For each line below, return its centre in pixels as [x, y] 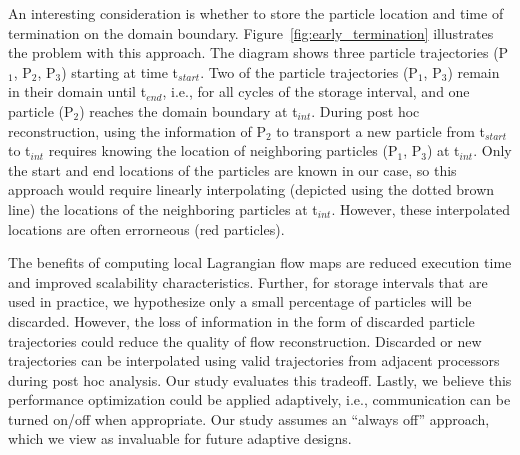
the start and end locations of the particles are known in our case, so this [232, 169]
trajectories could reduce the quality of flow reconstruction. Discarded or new [245, 340]
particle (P [41, 110]
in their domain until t [77, 91]
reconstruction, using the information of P [137, 130]
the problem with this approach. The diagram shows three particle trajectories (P [258, 52]
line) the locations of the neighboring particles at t [163, 208]
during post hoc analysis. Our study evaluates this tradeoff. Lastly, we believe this [260, 379]
